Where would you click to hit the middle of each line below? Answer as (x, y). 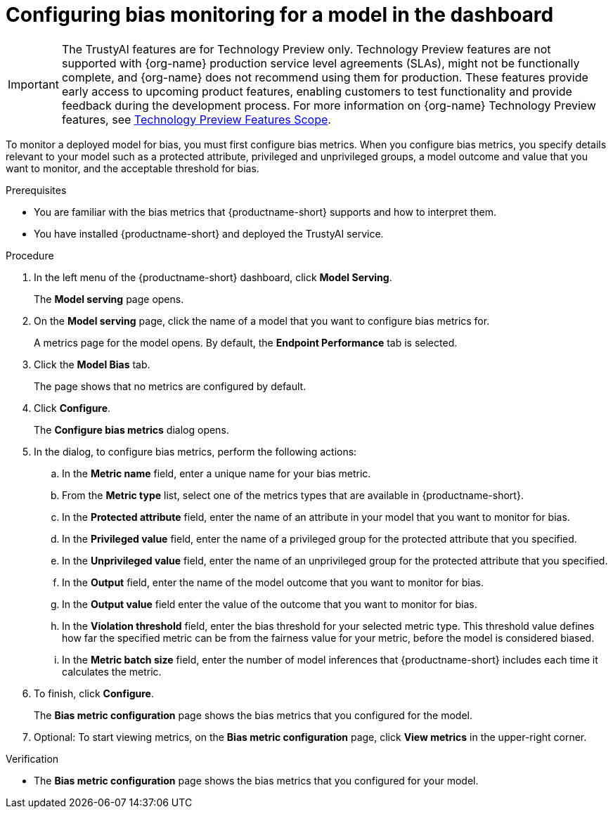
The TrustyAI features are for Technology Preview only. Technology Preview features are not (306, 49)
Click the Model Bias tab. (92, 364)
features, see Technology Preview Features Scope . (196, 119)
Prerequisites (36, 190)
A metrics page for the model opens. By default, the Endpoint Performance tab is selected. (246, 342)
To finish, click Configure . (94, 693)
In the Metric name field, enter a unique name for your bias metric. (217, 473)
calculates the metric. (112, 671)
